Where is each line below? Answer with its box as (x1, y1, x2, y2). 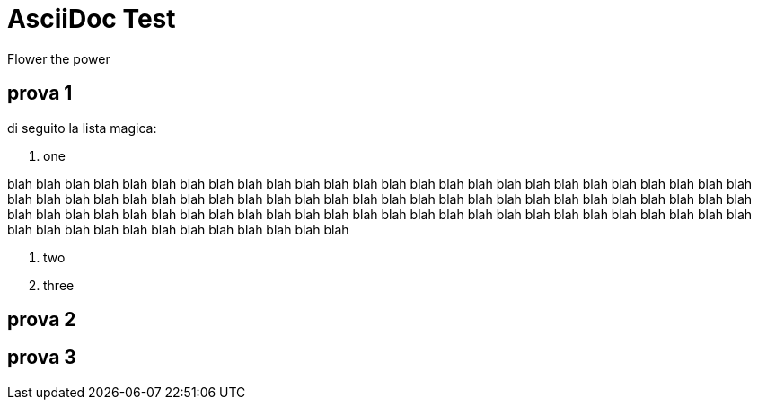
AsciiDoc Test (7, 4, 176, 34)
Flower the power (7, 50, 110, 66)
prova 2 (7, 308, 76, 332)
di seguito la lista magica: (7, 119, 157, 136)
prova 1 (7, 82, 73, 105)
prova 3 (7, 346, 76, 369)
